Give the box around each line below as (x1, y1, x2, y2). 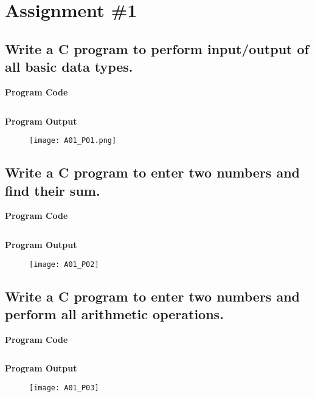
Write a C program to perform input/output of (5, 39, 309, 58)
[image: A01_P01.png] (29, 136, 117, 145)
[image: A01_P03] (29, 384, 99, 393)
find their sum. (5, 181, 100, 199)
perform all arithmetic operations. (5, 305, 224, 323)
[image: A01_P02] (29, 260, 99, 269)
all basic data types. (5, 57, 133, 76)
